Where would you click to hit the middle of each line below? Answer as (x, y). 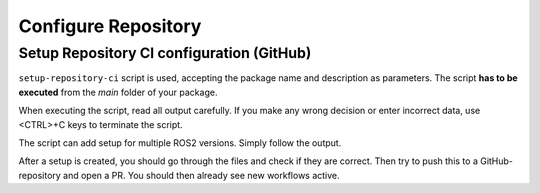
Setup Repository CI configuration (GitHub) (165, 53)
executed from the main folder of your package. (118, 92)
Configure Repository (110, 26)
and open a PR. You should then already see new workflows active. (201, 175)
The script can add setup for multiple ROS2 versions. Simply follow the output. (180, 142)
